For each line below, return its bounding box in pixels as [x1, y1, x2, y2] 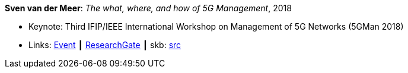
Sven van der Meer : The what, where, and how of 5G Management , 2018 [5, 3, 292, 13]
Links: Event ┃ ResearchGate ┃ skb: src [28, 40, 181, 50]
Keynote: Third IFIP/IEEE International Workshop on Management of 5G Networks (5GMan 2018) [28, 21, 404, 31]
